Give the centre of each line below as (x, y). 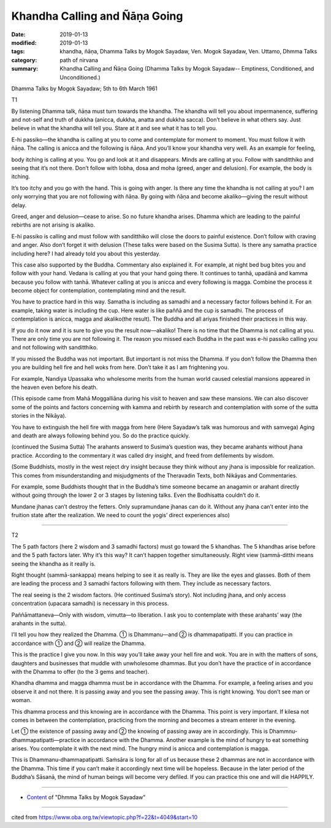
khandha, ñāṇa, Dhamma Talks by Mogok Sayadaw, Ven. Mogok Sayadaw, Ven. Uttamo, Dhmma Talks (188, 52)
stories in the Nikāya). (39, 416)
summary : (25, 69)
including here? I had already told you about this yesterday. (86, 253)
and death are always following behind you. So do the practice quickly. (101, 435)
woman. (21, 700)
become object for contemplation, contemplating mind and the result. (99, 291)
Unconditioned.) (80, 77)
